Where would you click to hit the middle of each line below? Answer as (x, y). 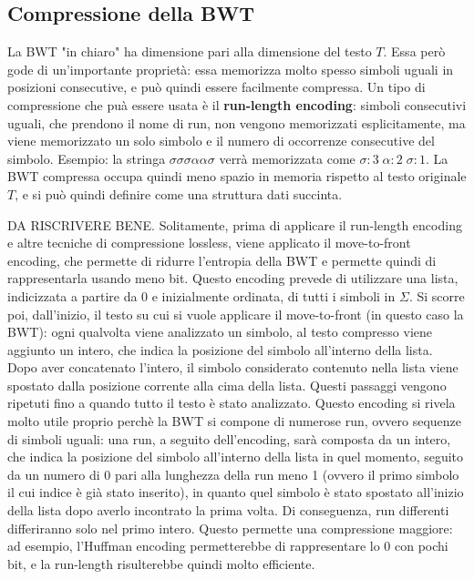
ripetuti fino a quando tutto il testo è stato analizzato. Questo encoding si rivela (232, 403)
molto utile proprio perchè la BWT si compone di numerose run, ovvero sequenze (235, 421)
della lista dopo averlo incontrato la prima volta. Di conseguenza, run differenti (228, 510)
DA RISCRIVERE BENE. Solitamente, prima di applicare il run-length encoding (235, 224)
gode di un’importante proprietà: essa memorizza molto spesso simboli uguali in (231, 69)
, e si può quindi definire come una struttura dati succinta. (179, 193)
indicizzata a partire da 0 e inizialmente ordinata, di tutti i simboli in (201, 295)
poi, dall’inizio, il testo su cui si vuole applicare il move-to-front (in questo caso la (236, 314)
